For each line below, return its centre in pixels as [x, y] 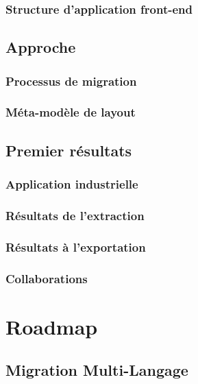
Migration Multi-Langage [97, 370]
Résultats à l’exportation [76, 247]
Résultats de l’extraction [75, 215]
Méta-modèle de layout [71, 112]
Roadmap [52, 326]
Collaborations [47, 278]
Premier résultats [69, 150]
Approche [41, 47]
